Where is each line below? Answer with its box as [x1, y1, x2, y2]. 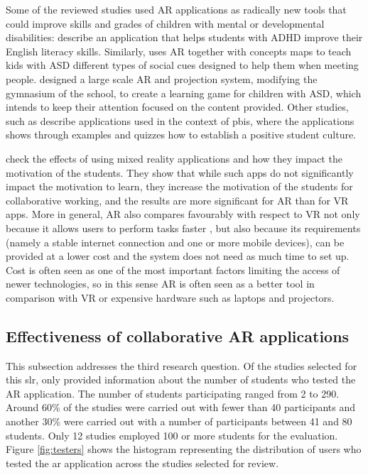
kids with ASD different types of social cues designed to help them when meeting [6, 58, 359, 72]
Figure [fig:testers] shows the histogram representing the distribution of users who [6, 442, 362, 457]
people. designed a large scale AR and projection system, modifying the [6, 71, 318, 86]
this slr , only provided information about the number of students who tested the [6, 372, 356, 387]
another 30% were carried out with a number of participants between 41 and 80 [6, 414, 352, 429]
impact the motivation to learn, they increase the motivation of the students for [6, 179, 353, 194]
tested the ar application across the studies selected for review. [6, 455, 279, 470]
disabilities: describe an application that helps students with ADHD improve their [6, 30, 363, 45]
